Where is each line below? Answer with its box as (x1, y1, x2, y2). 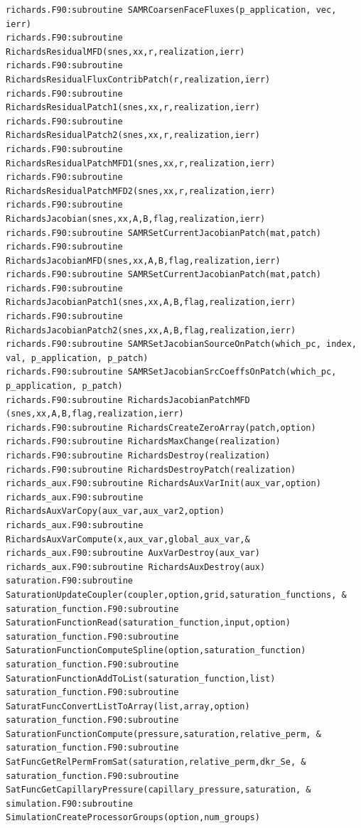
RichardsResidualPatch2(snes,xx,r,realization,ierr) (6, 130, 260, 141)
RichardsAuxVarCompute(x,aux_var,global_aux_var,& (6, 534, 250, 544)
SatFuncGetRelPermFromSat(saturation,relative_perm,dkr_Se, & (6, 757, 306, 768)
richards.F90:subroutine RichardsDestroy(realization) (6, 451, 271, 461)
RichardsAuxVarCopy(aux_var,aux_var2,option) (6, 506, 225, 517)
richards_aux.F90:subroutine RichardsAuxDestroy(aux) (6, 561, 266, 572)
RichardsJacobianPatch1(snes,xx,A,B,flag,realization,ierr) (6, 297, 296, 308)
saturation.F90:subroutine (6, 576, 133, 586)
